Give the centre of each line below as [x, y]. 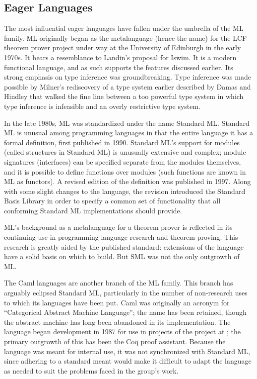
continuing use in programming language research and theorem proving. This [121, 237]
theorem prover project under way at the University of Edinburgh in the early [123, 47]
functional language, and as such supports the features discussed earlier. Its [119, 67]
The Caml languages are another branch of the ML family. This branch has [119, 283]
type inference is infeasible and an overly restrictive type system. [102, 106]
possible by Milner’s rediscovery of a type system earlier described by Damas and [128, 86]
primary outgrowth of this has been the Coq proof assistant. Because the [115, 341]
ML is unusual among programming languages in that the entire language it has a [128, 133]
